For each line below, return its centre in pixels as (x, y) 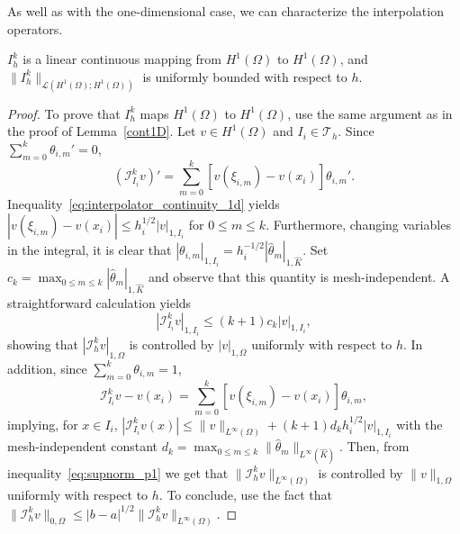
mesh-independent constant (82, 446)
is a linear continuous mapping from (122, 59)
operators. (35, 28)
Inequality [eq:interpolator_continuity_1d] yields (144, 203)
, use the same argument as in (370, 113)
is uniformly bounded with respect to (245, 76)
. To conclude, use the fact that (246, 495)
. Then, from (374, 446)
